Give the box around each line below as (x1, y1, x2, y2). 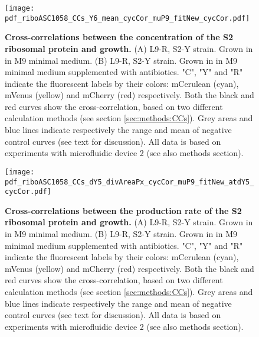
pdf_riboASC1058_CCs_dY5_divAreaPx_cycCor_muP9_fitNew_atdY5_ (5, 177, 254, 186)
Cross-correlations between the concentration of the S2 (5, 31, 234, 43)
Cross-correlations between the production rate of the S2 (5, 204, 242, 216)
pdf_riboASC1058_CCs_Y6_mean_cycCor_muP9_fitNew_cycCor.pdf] (5, 14, 250, 22)
